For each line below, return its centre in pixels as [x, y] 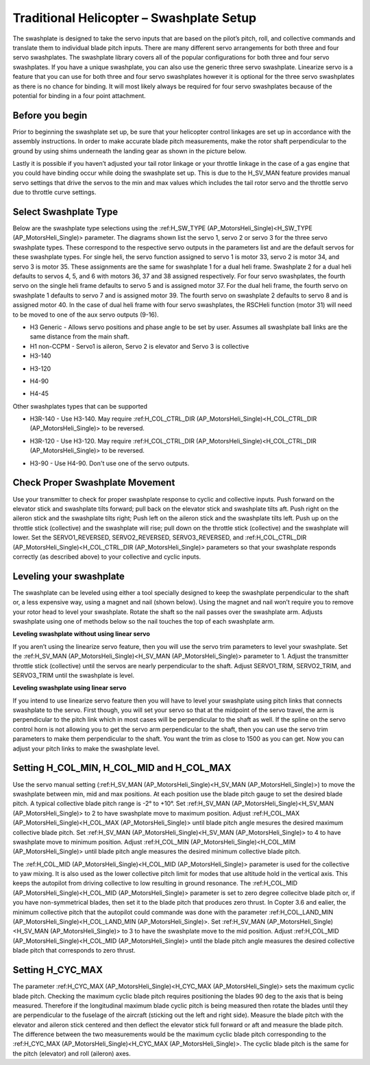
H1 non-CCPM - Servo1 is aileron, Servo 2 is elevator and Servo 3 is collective [139, 346]
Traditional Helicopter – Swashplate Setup [135, 18]
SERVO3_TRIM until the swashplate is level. [74, 675]
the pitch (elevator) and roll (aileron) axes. [72, 1053]
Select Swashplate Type [65, 211]
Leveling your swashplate [69, 576]
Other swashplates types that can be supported [80, 406]
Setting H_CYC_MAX [58, 970]
